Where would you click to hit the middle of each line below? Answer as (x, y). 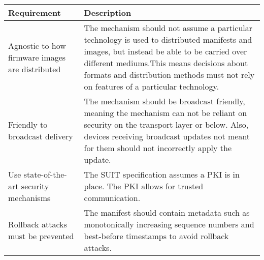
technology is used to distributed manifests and (168, 39)
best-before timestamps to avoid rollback (156, 236)
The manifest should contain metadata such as (167, 212)
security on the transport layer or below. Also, (166, 124)
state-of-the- (45, 174)
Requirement (35, 12)
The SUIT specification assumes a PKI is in (162, 174)
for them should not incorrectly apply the (158, 148)
